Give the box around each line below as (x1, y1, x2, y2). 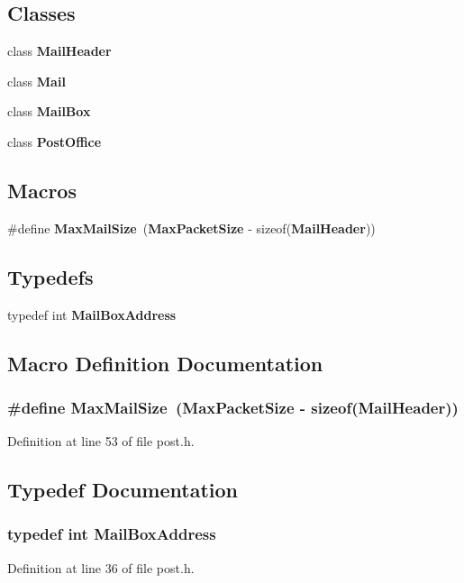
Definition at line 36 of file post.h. (7, 558, 195, 577)
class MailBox (7, 102, 91, 121)
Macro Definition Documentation (7, 349, 323, 377)
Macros (7, 176, 77, 204)
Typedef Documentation (7, 476, 238, 504)
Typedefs (7, 262, 94, 290)
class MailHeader (7, 41, 112, 60)
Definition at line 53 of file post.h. (7, 432, 195, 451)
